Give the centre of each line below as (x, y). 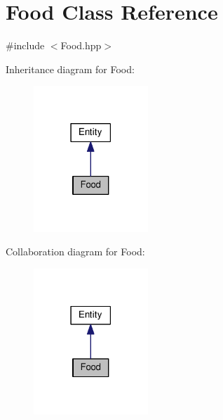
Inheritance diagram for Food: (70, 69)
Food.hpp (81, 45)
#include (25, 45)
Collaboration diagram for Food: (75, 252)
